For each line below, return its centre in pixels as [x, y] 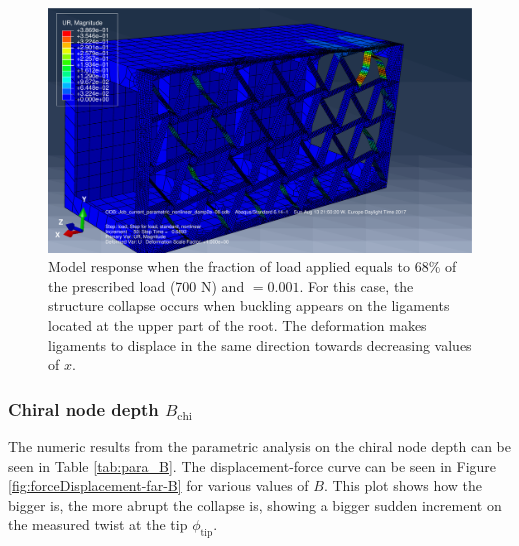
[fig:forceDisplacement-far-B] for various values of [158, 485]
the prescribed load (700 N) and [146, 285]
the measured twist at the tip [98, 524]
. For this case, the [356, 285]
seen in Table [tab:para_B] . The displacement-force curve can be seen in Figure [252, 465]
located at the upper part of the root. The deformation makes [237, 325]
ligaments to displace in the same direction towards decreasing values [260, 344]
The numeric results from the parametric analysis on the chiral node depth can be [259, 446]
